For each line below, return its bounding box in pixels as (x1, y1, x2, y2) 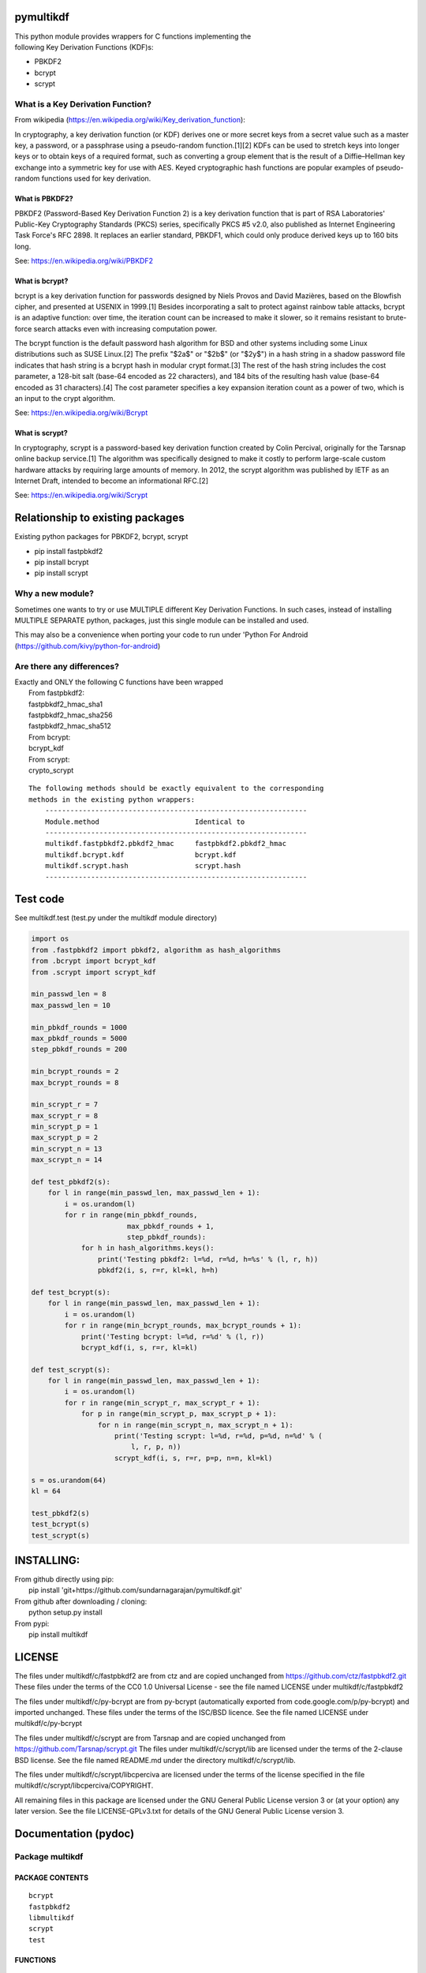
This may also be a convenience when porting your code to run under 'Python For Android (14, 630, 308, 639)
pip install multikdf (28, 1630, 88, 1639)
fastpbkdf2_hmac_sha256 (28, 710, 114, 720)
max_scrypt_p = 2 (31, 1133, 99, 1142)
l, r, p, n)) (130, 1443, 181, 1451)
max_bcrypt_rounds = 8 (31, 1078, 119, 1087)
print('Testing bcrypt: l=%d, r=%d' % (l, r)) (80, 1332, 264, 1341)
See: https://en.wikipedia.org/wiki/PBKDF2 (14, 256, 154, 266)
